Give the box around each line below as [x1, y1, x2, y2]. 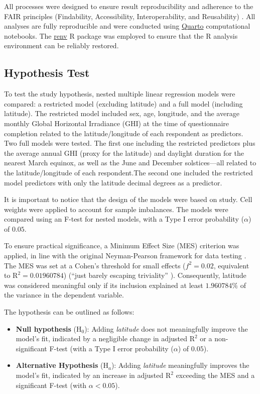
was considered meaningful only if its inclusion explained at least [4, 279, 203, 290]
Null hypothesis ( [16, 323, 76, 334]
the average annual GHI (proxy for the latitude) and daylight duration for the [4, 147, 244, 158]
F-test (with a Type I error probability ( [49, 343, 174, 353]
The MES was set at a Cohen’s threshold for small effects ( [4, 260, 186, 270]
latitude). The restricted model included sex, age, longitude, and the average [4, 108, 239, 119]
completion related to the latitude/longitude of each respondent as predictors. [4, 128, 243, 138]
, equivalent [213, 260, 249, 270]
